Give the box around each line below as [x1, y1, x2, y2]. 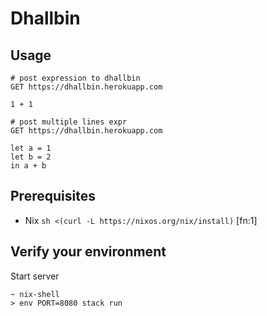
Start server [10, 270, 60, 282]
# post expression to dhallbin [10, 73, 141, 83]
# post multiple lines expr [10, 117, 128, 127]
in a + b [10, 161, 47, 171]
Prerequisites [10, 188, 96, 205]
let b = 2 [10, 152, 52, 162]
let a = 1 [10, 143, 52, 153]
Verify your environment [10, 243, 167, 261]
